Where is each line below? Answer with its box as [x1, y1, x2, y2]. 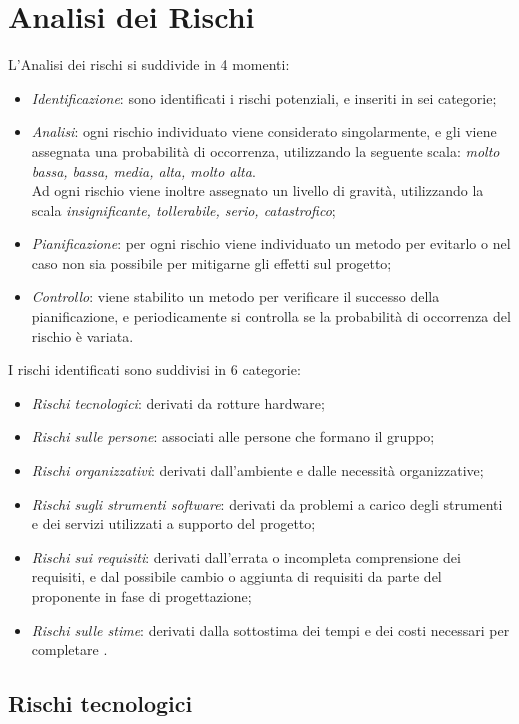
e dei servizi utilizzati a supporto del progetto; [31, 513, 316, 534]
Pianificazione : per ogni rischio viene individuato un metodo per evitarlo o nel [31, 233, 511, 254]
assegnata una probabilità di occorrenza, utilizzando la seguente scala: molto [31, 140, 500, 161]
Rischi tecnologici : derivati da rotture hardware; [31, 392, 325, 413]
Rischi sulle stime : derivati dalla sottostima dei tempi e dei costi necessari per [31, 619, 510, 640]
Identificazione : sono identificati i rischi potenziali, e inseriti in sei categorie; [31, 87, 497, 108]
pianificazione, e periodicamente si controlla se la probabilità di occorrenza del [31, 306, 511, 327]
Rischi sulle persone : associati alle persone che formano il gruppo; [31, 426, 435, 447]
